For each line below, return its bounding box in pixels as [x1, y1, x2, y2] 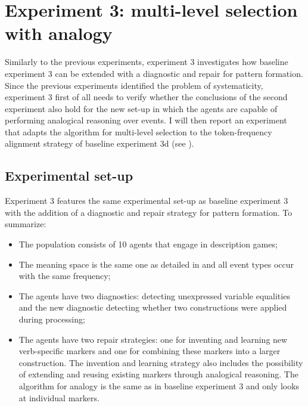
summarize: [5, 218, 46, 230]
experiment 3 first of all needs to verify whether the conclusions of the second [5, 91, 288, 103]
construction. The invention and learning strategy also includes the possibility [18, 356, 303, 368]
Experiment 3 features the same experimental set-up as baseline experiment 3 [5, 194, 288, 207]
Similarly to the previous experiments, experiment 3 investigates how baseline [5, 55, 288, 68]
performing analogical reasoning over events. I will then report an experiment [5, 114, 287, 126]
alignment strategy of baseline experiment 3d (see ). [5, 137, 194, 150]
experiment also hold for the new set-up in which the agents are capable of [5, 102, 278, 114]
